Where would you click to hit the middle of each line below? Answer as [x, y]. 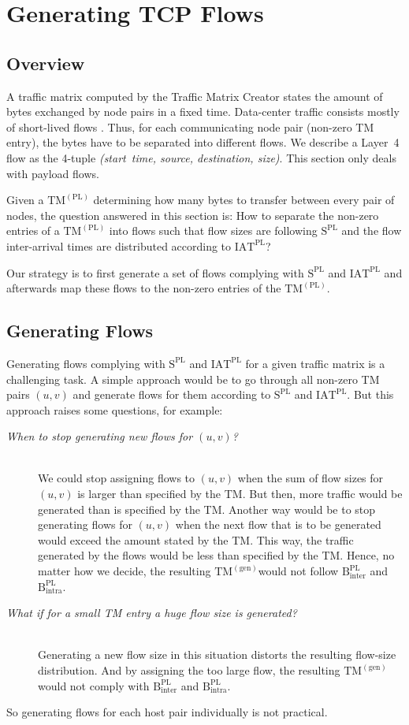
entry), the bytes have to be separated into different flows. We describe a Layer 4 [203, 142]
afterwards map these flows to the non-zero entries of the [144, 288]
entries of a [33, 231]
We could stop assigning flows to [117, 478]
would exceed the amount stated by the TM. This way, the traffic [196, 539]
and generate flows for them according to [172, 394]
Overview [46, 63]
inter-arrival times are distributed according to [119, 245]
